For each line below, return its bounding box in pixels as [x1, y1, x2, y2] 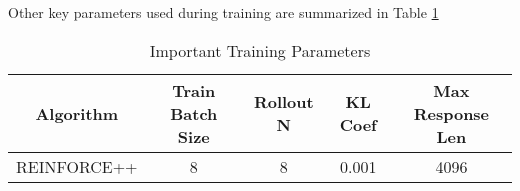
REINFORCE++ [16, 154, 138, 178]
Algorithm [35, 101, 119, 125]
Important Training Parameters [149, 38, 371, 62]
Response [413, 101, 490, 125]
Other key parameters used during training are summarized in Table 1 [8, 2, 439, 22]
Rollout [253, 90, 314, 114]
